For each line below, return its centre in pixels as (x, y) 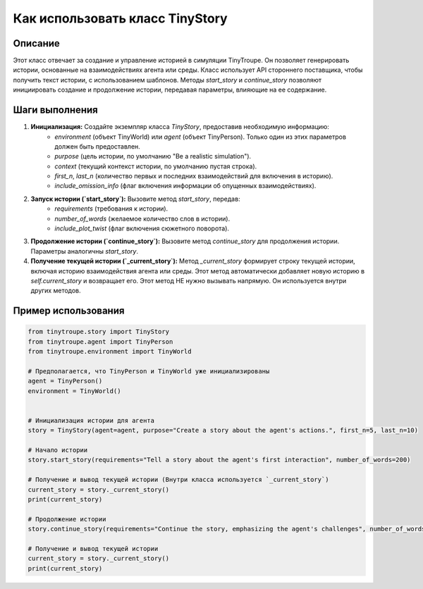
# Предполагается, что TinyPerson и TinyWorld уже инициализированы (149, 371)
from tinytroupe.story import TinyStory (98, 332)
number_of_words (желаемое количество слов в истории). (142, 218)
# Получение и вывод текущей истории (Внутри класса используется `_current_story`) (178, 480)
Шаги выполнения (55, 110)
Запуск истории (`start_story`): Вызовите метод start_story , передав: (135, 199)
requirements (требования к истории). (111, 209)
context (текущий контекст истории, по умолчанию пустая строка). (156, 166)
